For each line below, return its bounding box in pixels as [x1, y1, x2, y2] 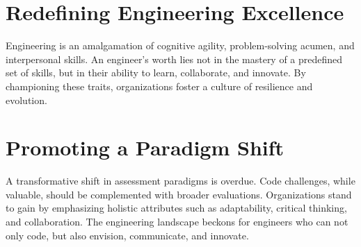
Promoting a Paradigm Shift [6, 133, 284, 162]
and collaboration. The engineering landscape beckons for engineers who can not [6, 214, 348, 228]
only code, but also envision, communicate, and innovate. [6, 228, 249, 242]
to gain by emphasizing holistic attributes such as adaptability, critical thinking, [6, 201, 347, 215]
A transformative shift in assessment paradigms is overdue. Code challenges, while [6, 173, 355, 188]
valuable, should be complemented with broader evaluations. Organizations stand [6, 187, 352, 201]
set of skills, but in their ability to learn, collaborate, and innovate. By [6, 65, 306, 80]
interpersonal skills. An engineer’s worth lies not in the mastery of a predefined [6, 51, 343, 66]
